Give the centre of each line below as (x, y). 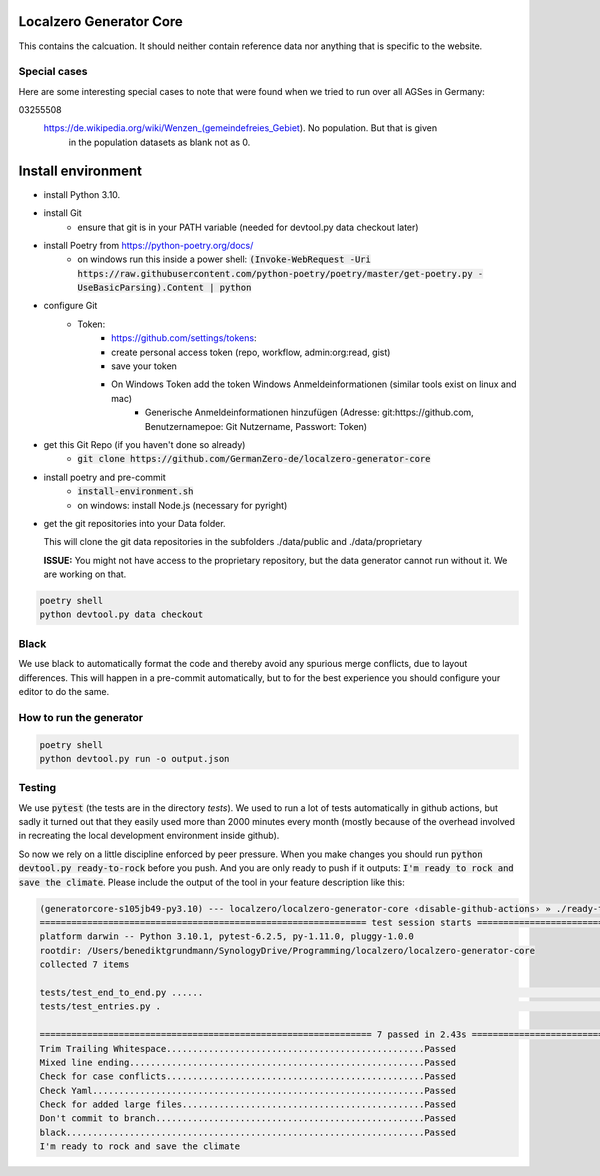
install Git (62, 213)
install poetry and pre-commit (105, 477)
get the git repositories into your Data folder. (134, 523)
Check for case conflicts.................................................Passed (248, 1076)
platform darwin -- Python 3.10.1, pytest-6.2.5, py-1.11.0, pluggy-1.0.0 (227, 936)
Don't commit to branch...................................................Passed (248, 1118)
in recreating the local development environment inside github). (149, 836)
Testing (37, 788)
